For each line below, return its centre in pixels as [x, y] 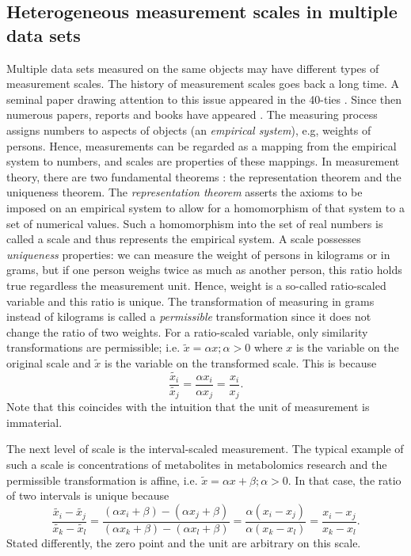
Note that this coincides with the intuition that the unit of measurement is [188, 407]
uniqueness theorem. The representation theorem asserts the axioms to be [185, 192]
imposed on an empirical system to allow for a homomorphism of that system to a [205, 207]
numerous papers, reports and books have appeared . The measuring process [192, 114]
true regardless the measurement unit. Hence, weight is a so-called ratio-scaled [196, 285]
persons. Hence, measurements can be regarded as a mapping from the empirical [202, 145]
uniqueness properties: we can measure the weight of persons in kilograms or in [198, 254]
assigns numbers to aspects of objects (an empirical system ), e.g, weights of [189, 129]
